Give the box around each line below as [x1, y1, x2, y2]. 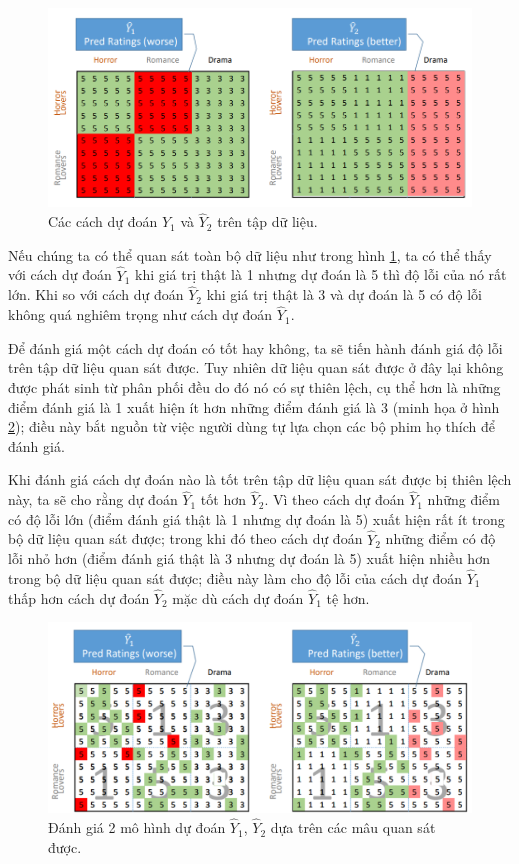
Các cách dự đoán [48, 211, 158, 232]
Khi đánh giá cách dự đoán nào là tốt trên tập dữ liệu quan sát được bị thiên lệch [8, 469, 512, 490]
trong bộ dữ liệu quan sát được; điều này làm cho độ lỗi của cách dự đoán [8, 568, 462, 589]
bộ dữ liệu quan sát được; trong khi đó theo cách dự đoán [8, 528, 363, 549]
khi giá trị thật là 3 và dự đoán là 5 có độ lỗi [206, 284, 483, 305]
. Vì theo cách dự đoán [264, 489, 405, 510]
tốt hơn [200, 489, 246, 510]
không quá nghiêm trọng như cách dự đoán [8, 304, 273, 325]
